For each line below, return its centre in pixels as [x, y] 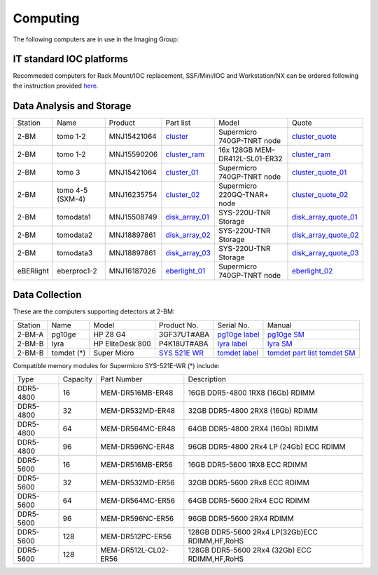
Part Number [121, 379]
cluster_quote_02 [320, 194]
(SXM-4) [71, 198]
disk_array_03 [188, 252]
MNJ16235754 [133, 194]
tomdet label [238, 353]
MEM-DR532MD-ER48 [138, 411]
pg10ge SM [286, 334]
